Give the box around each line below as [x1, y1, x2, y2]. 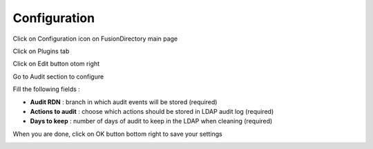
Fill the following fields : [12, 85, 81, 93]
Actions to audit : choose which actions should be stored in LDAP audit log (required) [30, 107, 274, 115]
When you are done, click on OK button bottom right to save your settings [12, 130, 222, 138]
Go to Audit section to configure [12, 72, 104, 81]
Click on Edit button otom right [12, 59, 100, 68]
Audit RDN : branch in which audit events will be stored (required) [30, 97, 218, 106]
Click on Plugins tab [12, 47, 70, 55]
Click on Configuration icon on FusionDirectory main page [12, 34, 178, 43]
